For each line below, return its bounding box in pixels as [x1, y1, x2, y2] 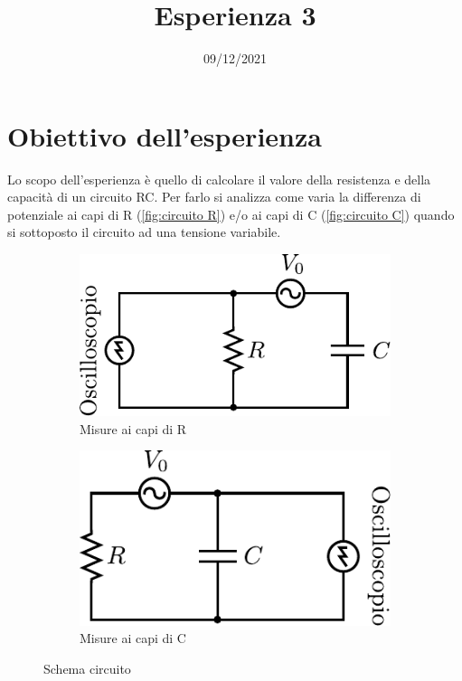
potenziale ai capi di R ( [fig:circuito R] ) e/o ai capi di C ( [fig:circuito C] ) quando [7, 204, 455, 223]
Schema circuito [43, 659, 131, 678]
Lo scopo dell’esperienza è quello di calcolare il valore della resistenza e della [7, 169, 431, 188]
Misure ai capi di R [80, 419, 187, 438]
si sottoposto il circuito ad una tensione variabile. [7, 222, 281, 241]
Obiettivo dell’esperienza [7, 117, 322, 154]
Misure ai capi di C [80, 629, 186, 648]
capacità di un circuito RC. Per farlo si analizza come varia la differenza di [7, 187, 421, 206]
